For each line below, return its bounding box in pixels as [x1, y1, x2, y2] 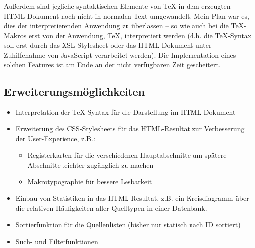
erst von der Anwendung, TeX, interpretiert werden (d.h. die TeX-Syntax [28, 30, 252, 40]
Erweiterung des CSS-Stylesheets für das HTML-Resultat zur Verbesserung [15, 123, 245, 133]
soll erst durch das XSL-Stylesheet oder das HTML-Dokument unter [4, 40, 212, 50]
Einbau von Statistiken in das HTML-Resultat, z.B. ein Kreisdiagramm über [15, 192, 249, 203]
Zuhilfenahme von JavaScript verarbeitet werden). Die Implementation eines [4, 49, 236, 60]
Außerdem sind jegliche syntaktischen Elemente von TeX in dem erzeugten [4, 1, 231, 11]
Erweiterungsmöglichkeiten [4, 83, 145, 99]
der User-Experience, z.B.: [15, 133, 95, 143]
